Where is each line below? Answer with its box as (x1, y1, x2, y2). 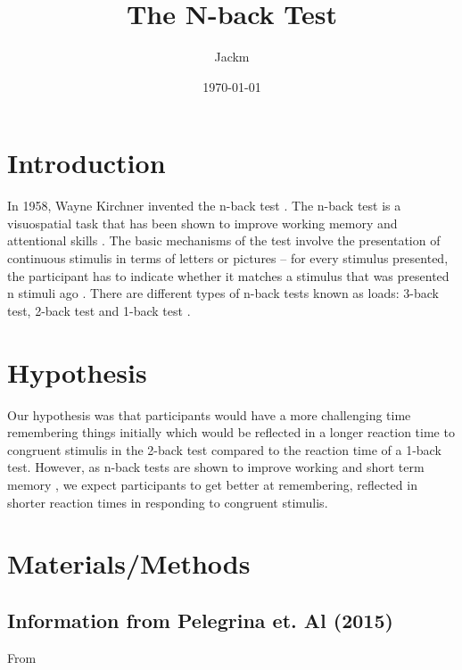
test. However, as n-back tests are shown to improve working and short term (7, 458, 425, 476)
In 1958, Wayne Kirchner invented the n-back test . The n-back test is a (7, 196, 401, 215)
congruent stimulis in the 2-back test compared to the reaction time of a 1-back (7, 440, 441, 459)
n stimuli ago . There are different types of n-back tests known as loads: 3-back (7, 284, 439, 302)
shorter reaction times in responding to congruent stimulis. (7, 492, 328, 511)
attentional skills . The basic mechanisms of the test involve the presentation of (7, 231, 441, 250)
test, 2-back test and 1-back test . (7, 301, 191, 319)
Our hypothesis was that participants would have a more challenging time (7, 405, 411, 424)
